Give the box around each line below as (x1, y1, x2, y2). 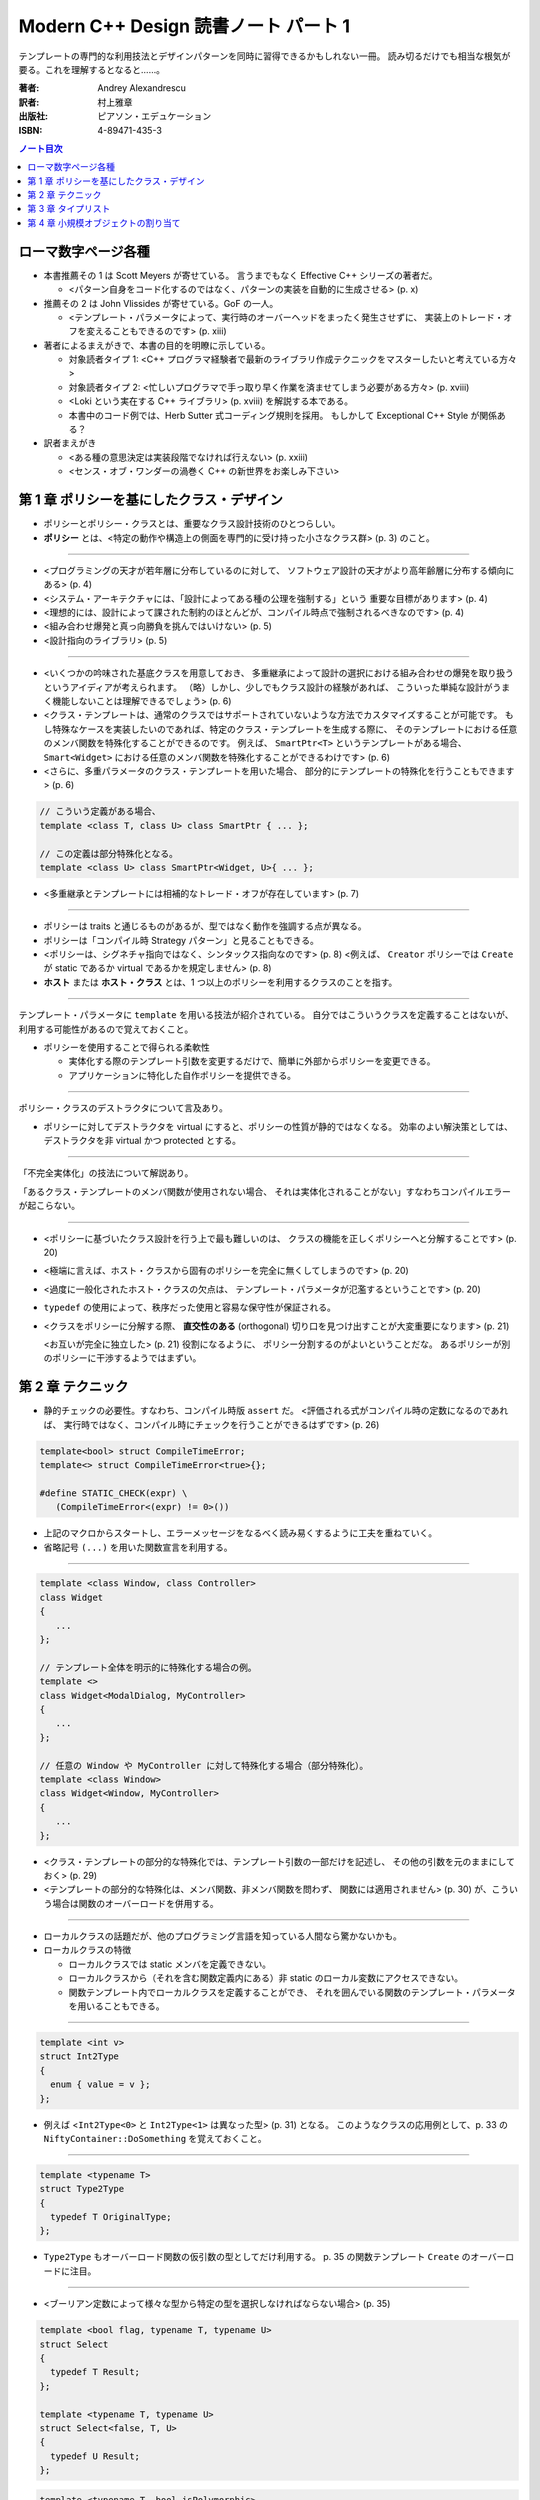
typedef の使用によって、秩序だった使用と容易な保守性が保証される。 (43, 1301, 337, 1314)
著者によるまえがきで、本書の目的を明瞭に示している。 (43, 339, 271, 351)
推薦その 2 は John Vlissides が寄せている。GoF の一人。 (43, 297, 279, 309)
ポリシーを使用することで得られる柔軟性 (43, 1041, 210, 1054)
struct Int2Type (39, 2051, 120, 2062)
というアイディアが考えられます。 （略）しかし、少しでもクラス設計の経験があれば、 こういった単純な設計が (43, 681, 494, 693)
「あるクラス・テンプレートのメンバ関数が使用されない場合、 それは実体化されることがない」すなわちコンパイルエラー (18, 1185, 512, 1197)
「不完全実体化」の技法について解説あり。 (18, 1167, 194, 1179)
